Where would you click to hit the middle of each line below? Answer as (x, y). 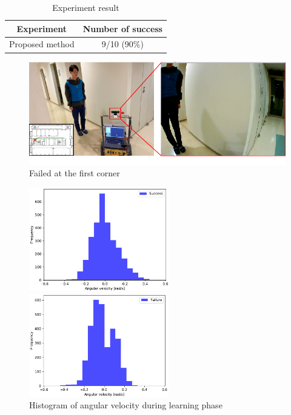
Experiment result (86, 7)
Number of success (122, 28)
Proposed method (42, 44)
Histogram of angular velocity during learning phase (126, 405)
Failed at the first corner (75, 173)
